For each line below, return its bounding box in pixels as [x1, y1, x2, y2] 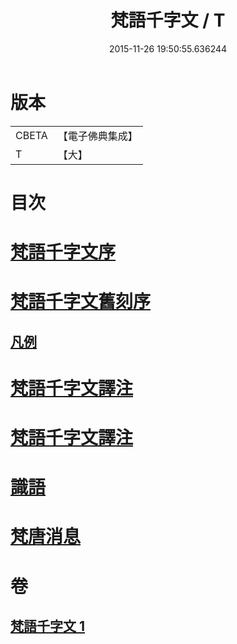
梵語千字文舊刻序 [10, 291, 152, 313]
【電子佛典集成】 [57, 129, 138, 143]
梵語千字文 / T [110, 9, 226, 32]
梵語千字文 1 [10, 617, 86, 635]
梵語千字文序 [10, 241, 117, 264]
